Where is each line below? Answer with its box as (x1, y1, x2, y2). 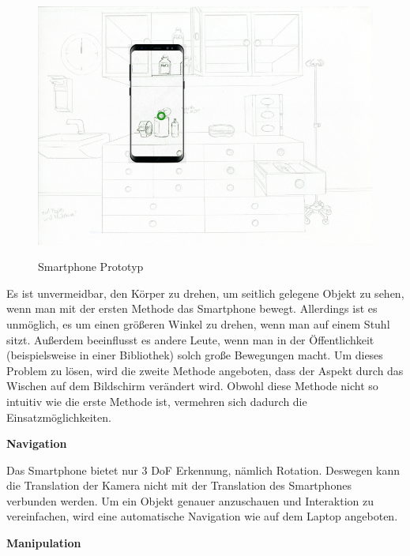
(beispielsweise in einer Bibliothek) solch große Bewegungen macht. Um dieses (6, 347, 383, 363)
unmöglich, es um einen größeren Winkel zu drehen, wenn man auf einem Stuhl (6, 315, 390, 332)
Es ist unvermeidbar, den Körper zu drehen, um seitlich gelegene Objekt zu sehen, (6, 284, 404, 301)
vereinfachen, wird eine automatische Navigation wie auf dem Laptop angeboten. (6, 508, 398, 524)
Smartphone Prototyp (38, 258, 144, 275)
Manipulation (6, 535, 81, 551)
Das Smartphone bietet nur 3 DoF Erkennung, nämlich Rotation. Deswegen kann (6, 461, 401, 478)
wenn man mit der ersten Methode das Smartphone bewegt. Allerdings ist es (6, 300, 378, 317)
